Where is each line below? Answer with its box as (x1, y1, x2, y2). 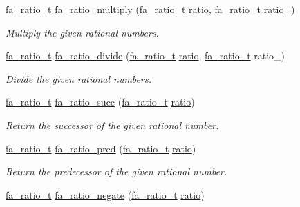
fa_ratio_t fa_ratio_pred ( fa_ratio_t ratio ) (6, 141, 196, 155)
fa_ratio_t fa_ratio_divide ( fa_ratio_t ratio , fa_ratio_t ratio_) (6, 48, 285, 63)
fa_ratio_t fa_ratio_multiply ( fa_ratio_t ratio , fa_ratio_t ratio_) (6, 2, 295, 16)
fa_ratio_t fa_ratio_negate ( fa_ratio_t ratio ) (6, 187, 205, 201)
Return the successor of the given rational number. (6, 117, 219, 132)
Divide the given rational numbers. (6, 71, 151, 86)
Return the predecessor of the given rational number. (6, 164, 227, 179)
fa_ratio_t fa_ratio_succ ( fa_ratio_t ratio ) (6, 95, 195, 109)
